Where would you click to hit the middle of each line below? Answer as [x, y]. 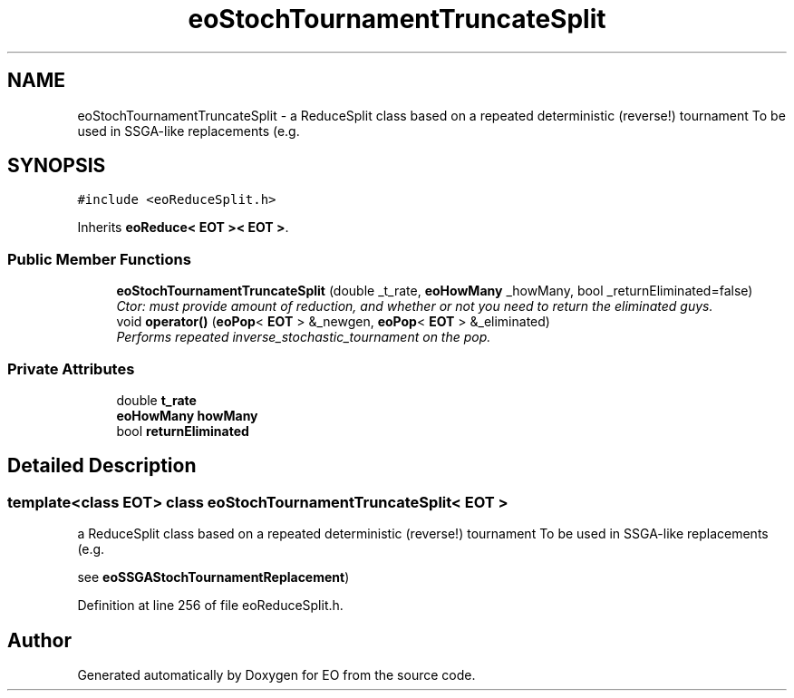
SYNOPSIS [57, 166]
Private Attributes [71, 368]
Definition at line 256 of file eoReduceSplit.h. [210, 606]
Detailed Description [102, 466]
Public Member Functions [99, 259]
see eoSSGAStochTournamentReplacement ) [213, 577]
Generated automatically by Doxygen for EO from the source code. [276, 675]
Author [39, 640]
